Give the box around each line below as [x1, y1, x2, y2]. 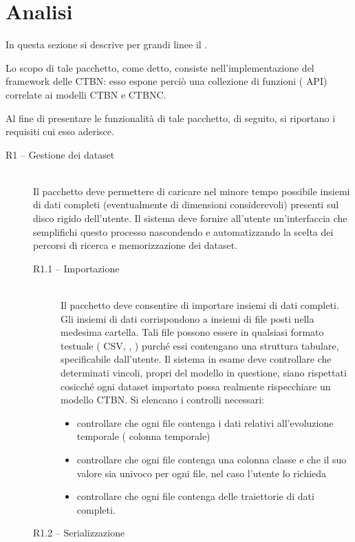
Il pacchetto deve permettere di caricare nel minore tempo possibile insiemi [33, 183, 350, 198]
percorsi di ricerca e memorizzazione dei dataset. [33, 238, 238, 252]
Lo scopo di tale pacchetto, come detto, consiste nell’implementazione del [6, 60, 314, 74]
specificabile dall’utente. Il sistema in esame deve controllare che [61, 352, 332, 366]
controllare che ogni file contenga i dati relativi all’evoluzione [76, 415, 334, 430]
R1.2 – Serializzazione [33, 525, 125, 540]
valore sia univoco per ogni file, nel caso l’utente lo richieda [76, 465, 327, 480]
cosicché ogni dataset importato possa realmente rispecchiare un [61, 379, 331, 393]
